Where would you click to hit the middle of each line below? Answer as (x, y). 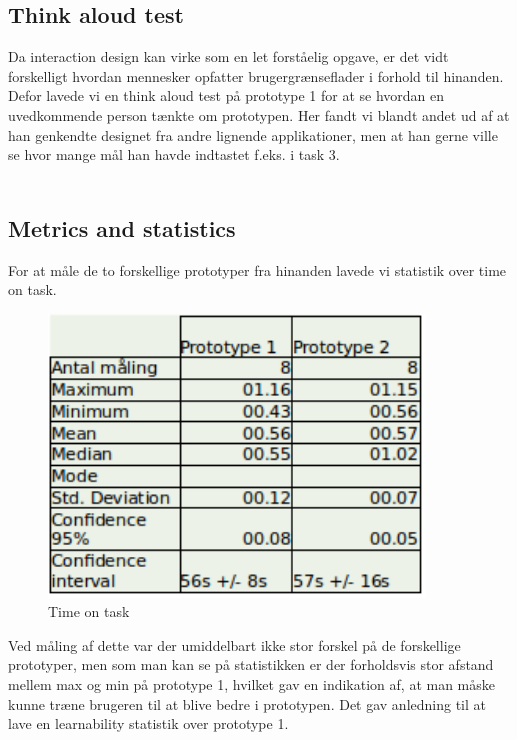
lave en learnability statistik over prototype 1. (148, 723)
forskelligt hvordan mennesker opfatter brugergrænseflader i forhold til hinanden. (256, 75)
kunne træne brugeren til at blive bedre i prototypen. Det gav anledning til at (247, 703)
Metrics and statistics (122, 227)
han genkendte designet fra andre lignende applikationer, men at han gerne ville (253, 134)
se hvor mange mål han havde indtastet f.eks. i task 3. (174, 154)
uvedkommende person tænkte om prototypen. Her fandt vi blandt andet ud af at (259, 114)
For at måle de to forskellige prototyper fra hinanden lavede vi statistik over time (257, 269)
